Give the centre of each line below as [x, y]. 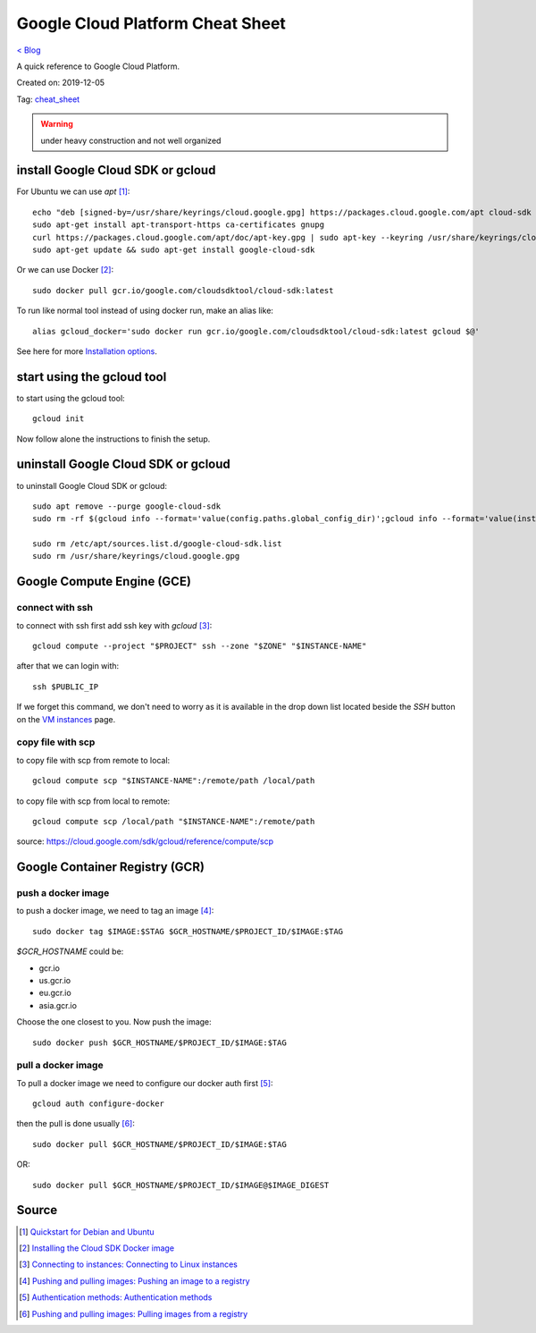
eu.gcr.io [55, 993]
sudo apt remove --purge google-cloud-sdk [127, 506]
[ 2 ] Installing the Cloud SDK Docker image [96, 1248]
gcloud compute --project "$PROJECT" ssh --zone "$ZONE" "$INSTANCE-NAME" [200, 646]
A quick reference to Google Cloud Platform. [98, 66]
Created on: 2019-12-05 [61, 83]
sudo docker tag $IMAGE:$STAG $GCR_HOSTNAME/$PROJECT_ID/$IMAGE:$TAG [188, 931]
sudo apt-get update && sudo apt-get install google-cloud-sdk [174, 249]
